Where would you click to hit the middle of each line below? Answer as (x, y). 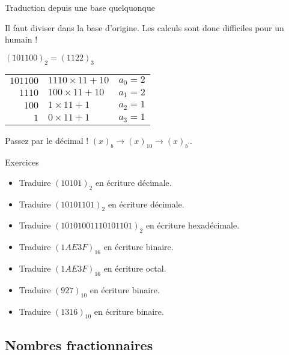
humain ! (21, 39)
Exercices (22, 162)
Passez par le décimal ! (47, 141)
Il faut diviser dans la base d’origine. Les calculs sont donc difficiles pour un (144, 27)
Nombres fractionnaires (79, 345)
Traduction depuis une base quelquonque (80, 7)
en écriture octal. (135, 268)
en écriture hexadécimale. (193, 225)
